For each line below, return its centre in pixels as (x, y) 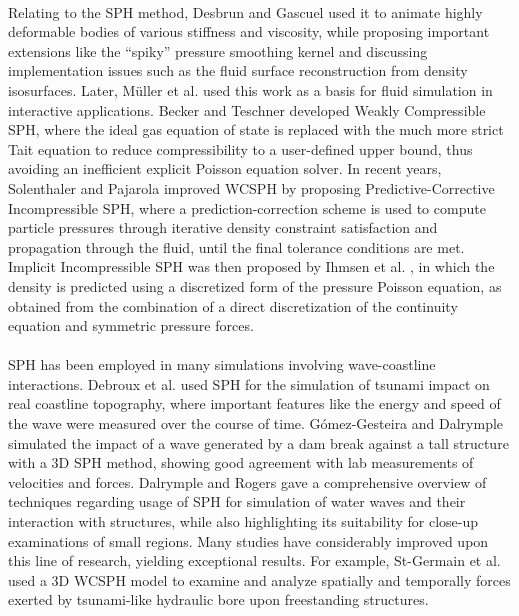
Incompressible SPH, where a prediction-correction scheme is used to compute (247, 207)
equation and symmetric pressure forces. (131, 325)
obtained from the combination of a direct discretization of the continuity (233, 305)
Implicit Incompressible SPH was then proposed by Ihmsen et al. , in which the (251, 266)
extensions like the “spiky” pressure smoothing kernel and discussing (218, 50)
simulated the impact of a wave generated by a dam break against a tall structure (258, 442)
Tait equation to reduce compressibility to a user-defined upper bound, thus (240, 148)
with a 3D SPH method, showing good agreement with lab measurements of (241, 462)
